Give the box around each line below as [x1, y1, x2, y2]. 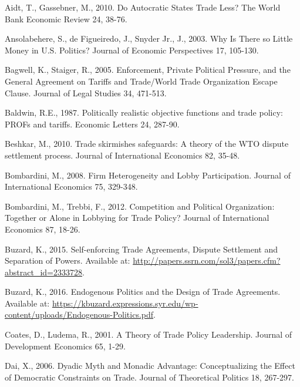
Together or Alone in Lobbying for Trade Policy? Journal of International [5, 211, 269, 224]
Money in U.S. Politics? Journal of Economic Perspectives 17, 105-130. [5, 43, 259, 56]
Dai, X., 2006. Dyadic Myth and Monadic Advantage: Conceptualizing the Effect [5, 359, 295, 372]
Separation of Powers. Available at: [5, 254, 130, 267]
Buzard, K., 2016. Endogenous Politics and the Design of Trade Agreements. [5, 285, 281, 298]
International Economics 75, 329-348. [5, 180, 138, 193]
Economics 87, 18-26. [5, 223, 80, 235]
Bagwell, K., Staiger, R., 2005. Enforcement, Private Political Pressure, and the [5, 63, 291, 76]
